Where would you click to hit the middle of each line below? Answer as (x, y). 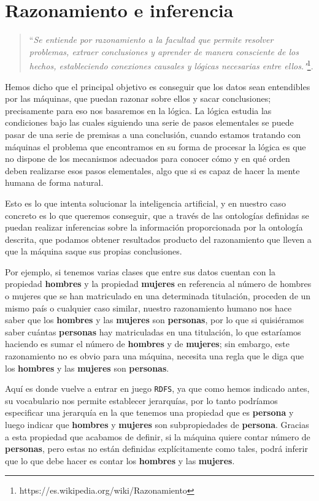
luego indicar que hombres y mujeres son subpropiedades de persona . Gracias (157, 425)
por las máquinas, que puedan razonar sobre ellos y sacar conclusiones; (138, 98)
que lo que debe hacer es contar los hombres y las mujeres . (120, 460)
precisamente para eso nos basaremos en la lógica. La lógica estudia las (138, 110)
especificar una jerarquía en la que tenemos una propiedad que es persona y (149, 412)
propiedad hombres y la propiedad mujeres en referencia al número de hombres (158, 284)
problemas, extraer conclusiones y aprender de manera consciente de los (164, 51)
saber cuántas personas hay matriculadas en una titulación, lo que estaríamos (153, 331)
